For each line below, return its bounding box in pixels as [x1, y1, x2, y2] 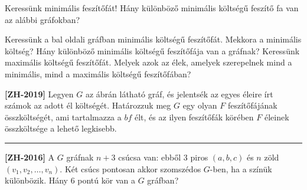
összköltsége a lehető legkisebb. [5, 122, 117, 135]
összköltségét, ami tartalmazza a [5, 110, 122, 123]
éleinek [264, 110, 289, 123]
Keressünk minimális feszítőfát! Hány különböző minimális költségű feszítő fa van [5, 2, 299, 14]
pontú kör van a [77, 174, 135, 186]
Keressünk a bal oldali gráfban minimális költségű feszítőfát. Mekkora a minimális [5, 33, 302, 45]
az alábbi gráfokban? [5, 13, 80, 25]
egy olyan [182, 99, 217, 112]
